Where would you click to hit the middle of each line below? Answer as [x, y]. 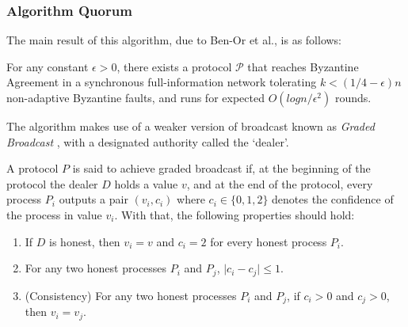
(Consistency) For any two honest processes [131, 295]
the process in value [54, 214]
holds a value [146, 183]
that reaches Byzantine [303, 66]
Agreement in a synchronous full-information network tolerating [162, 82]
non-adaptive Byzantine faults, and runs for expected [135, 97]
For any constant [48, 66]
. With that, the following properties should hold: [235, 214]
